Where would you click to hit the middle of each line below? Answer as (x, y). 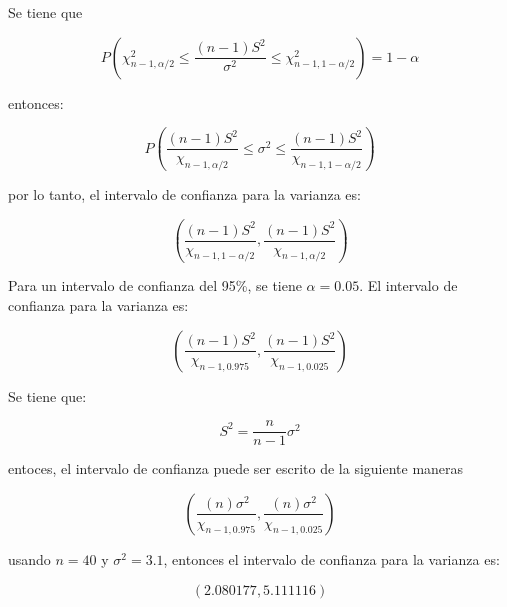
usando (29, 558)
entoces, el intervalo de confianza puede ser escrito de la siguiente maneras (236, 468)
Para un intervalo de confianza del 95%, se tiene (155, 285)
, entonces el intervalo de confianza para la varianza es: (331, 558)
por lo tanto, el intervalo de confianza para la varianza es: (184, 194)
